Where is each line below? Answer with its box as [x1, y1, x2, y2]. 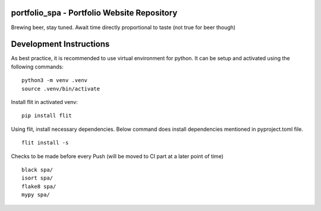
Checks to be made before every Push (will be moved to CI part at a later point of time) [11, 152, 224, 160]
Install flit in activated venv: [11, 98, 78, 105]
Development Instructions [11, 39, 110, 49]
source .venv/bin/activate [21, 85, 100, 92]
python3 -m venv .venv [21, 77, 88, 84]
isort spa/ [21, 175, 53, 181]
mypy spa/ [21, 191, 50, 199]
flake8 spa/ [21, 183, 56, 190]
